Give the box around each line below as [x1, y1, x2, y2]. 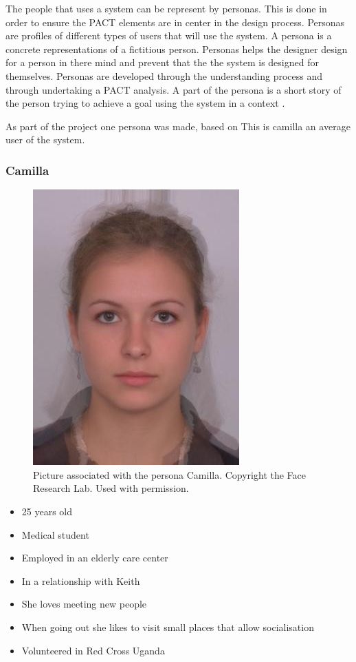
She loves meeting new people [21, 597, 147, 611]
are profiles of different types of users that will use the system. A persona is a [5, 28, 332, 43]
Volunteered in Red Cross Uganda [21, 643, 165, 657]
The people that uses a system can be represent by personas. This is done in [5, 1, 327, 15]
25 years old [21, 504, 73, 518]
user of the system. [5, 132, 85, 147]
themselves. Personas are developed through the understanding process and [5, 68, 322, 83]
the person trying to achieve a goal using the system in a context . [5, 96, 285, 110]
